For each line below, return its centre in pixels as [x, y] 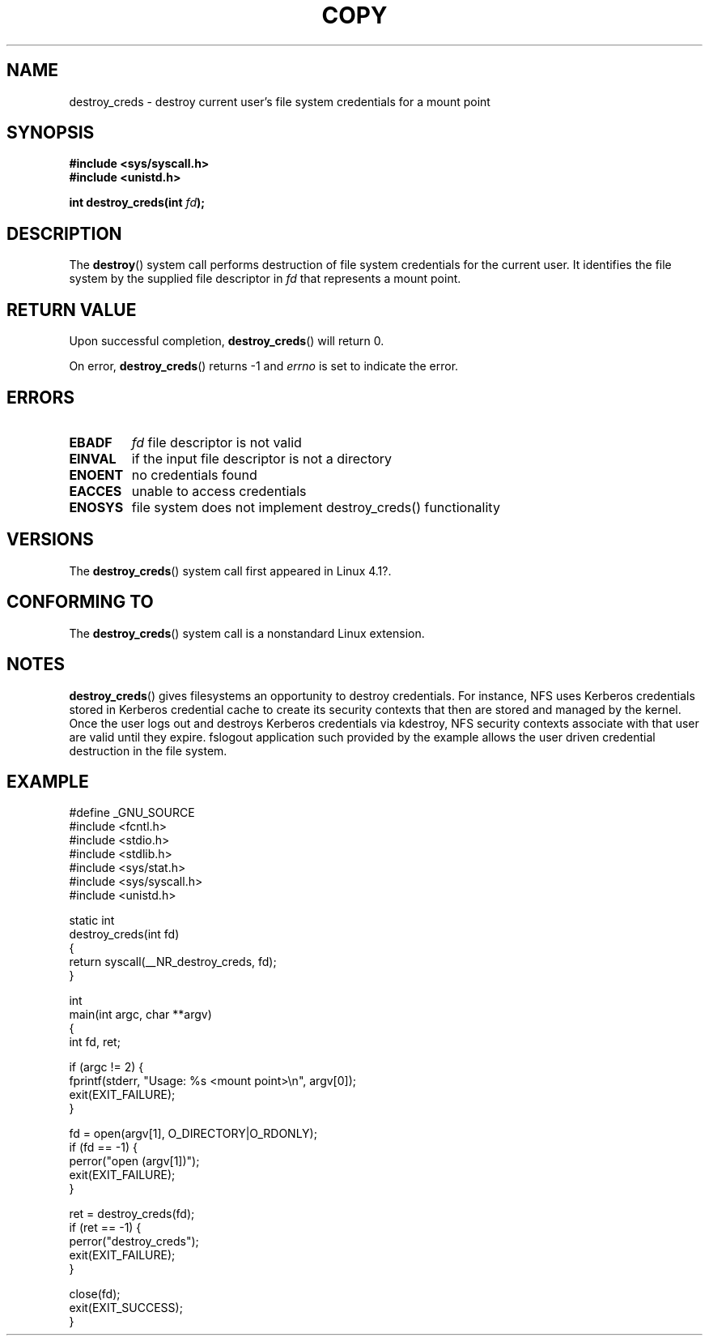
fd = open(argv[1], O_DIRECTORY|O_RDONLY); [193, 1134]
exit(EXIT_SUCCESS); [126, 1308]
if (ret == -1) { [105, 1228]
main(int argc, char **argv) [140, 1015]
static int [92, 921]
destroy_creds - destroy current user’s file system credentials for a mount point [280, 101]
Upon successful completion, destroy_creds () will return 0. [227, 341]
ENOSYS [96, 507]
